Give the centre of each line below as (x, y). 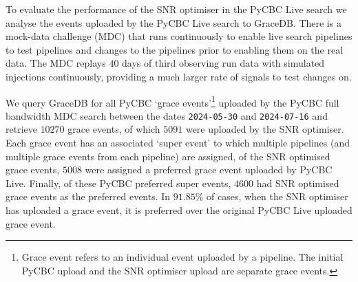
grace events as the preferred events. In (88, 196)
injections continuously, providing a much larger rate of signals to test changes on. (179, 76)
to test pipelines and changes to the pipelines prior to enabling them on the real (175, 49)
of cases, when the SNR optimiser (277, 196)
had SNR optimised (298, 183)
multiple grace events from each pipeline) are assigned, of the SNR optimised (168, 156)
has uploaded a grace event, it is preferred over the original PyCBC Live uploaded (179, 210)
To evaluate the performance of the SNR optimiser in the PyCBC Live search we (176, 9)
